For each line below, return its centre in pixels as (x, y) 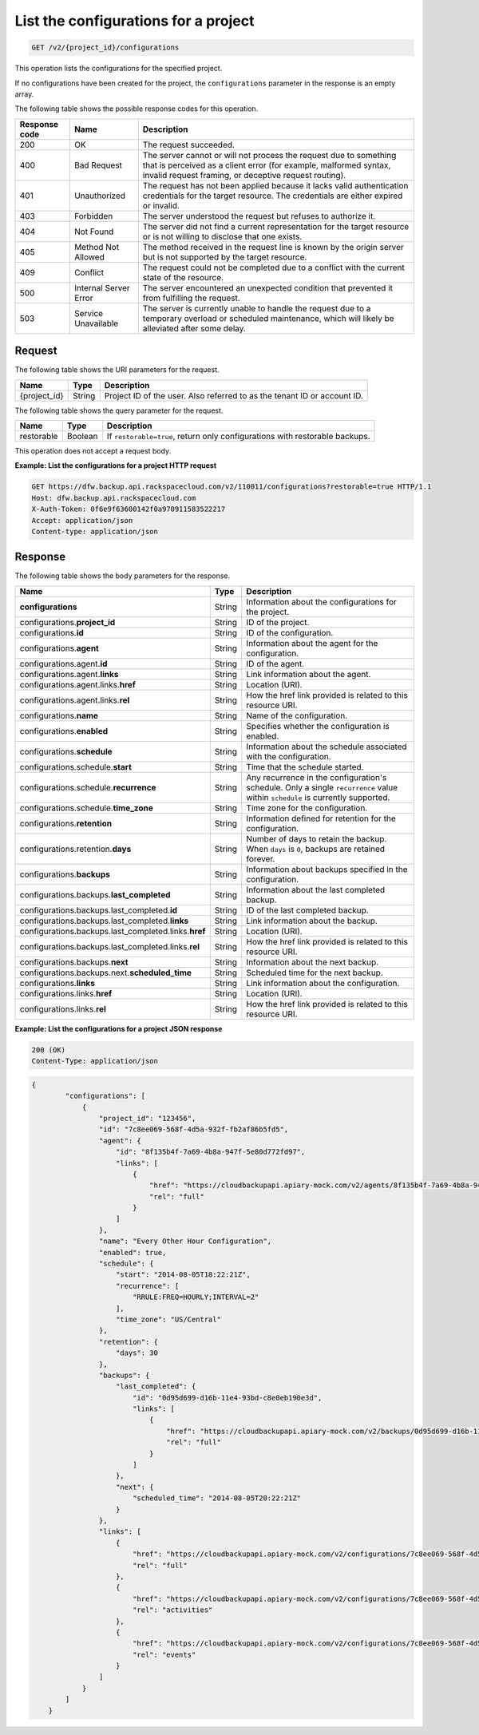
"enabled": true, (133, 1252)
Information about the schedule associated (327, 747)
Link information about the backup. (312, 921)
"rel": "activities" (172, 1610)
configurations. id (51, 632)
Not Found (94, 232)
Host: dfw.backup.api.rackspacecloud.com (114, 498)
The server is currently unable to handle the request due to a (257, 308)
